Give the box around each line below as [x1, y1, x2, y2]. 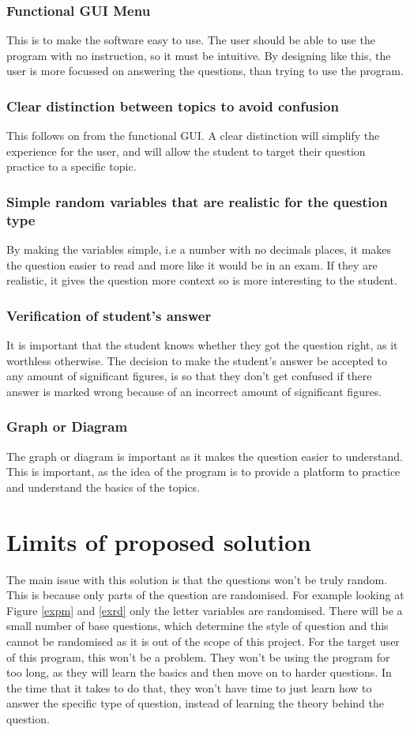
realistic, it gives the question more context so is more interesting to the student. [6, 272, 397, 289]
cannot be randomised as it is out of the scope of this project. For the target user [6, 633, 400, 650]
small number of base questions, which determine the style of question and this [6, 617, 389, 634]
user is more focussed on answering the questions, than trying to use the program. [6, 62, 404, 79]
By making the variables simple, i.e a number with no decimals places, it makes [6, 241, 392, 258]
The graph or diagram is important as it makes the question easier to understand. [6, 447, 403, 464]
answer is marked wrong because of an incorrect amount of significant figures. [6, 383, 382, 399]
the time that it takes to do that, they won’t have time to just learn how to [6, 679, 372, 696]
